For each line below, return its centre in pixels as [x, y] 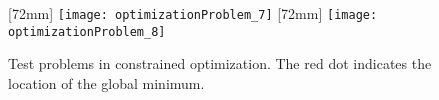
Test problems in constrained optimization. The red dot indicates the [220, 63]
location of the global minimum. [106, 82]
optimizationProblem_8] [87, 31]
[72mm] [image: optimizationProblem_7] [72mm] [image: [193, 13]
